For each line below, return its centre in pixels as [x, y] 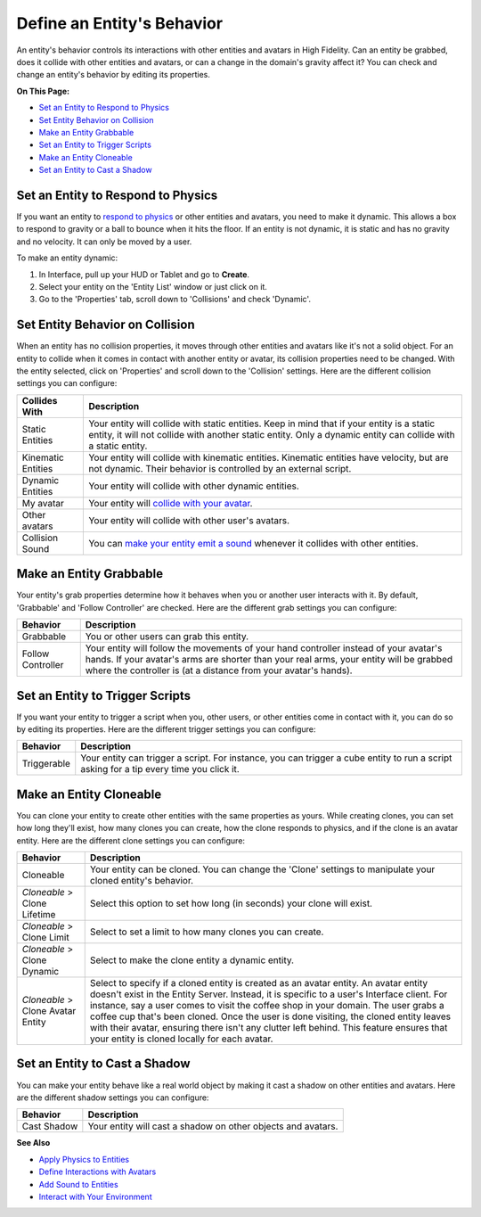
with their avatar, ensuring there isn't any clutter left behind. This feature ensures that [269, 1028]
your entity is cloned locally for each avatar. [181, 1039]
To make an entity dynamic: [67, 258]
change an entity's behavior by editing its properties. [114, 75]
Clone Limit [46, 938]
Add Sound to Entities [79, 1184]
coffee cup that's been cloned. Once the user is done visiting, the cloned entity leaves [270, 1016]
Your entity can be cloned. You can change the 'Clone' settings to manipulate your [262, 869]
